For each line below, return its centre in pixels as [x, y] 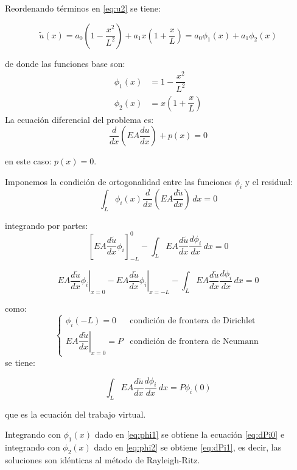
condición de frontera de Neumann [194, 341]
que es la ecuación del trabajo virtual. [75, 414]
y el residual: [269, 181]
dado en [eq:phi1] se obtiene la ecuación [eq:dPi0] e [190, 434]
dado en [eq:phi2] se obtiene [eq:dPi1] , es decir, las [188, 447]
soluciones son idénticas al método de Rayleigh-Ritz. [103, 459]
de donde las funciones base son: [65, 63]
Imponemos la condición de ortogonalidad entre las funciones [118, 181]
